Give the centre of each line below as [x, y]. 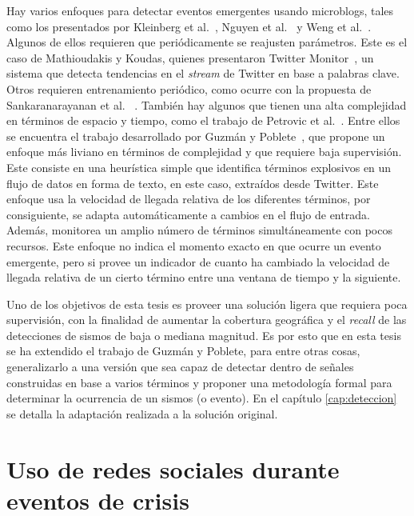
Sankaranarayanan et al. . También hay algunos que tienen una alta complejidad [207, 104]
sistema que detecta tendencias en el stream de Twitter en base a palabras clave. [203, 73]
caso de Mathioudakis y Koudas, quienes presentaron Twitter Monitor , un [190, 57]
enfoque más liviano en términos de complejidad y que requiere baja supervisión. [204, 152]
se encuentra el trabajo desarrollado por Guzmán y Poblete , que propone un [196, 136]
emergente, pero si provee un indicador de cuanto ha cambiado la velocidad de [198, 261]
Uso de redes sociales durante [173, 468]
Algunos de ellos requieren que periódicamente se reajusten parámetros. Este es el [207, 42]
